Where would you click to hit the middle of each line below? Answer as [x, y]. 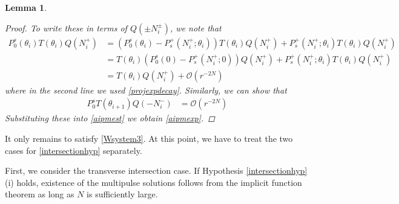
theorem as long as [40, 194]
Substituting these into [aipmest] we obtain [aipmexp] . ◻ [110, 118]
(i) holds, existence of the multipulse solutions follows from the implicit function [153, 182]
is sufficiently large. [122, 194]
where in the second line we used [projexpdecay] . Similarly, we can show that [146, 90]
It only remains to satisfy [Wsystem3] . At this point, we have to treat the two [149, 138]
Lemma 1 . [26, 7]
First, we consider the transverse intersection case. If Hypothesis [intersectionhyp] [156, 171]
